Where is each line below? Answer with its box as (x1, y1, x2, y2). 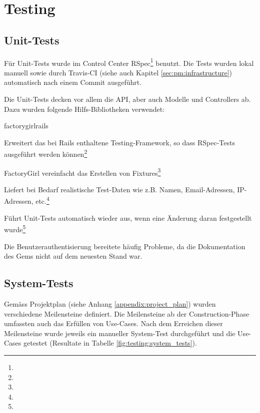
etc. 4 (35, 194, 49, 206)
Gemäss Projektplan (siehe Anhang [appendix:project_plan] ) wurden (4, 298, 216, 309)
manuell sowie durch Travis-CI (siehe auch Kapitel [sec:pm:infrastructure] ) (4, 67, 232, 77)
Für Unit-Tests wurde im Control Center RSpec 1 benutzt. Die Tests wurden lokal (4, 56, 254, 68)
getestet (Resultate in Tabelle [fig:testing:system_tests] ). (23, 338, 197, 348)
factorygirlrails (4, 120, 48, 131)
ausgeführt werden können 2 (4, 147, 87, 159)
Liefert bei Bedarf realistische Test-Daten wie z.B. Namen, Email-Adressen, (4, 184, 235, 194)
